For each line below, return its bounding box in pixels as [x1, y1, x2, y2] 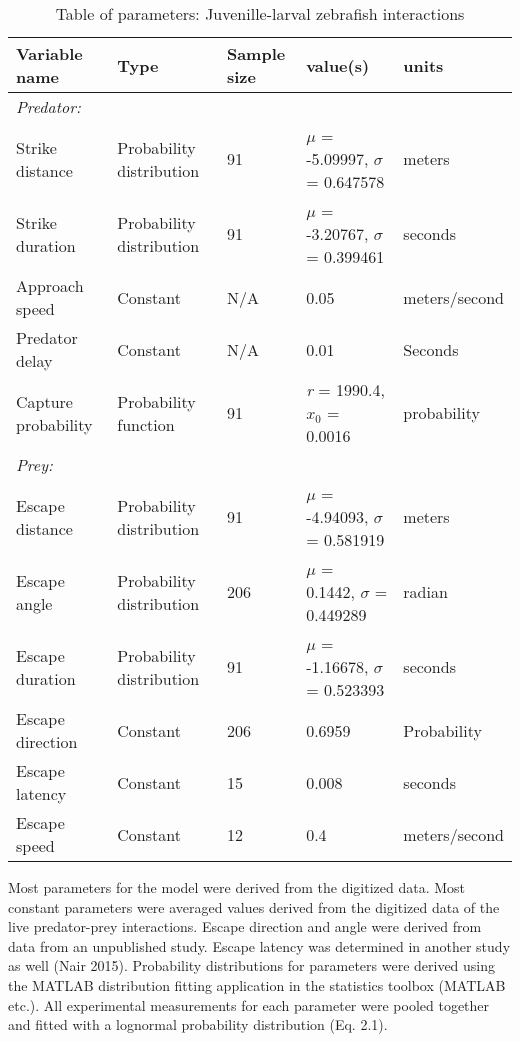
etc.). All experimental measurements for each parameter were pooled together [8, 994, 490, 1015]
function [117, 412, 175, 436]
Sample [226, 42, 286, 65]
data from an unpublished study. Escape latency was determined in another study [8, 935, 511, 956]
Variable [16, 42, 83, 65]
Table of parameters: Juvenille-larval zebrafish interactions [55, 2, 465, 25]
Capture [16, 389, 73, 413]
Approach [16, 274, 84, 297]
